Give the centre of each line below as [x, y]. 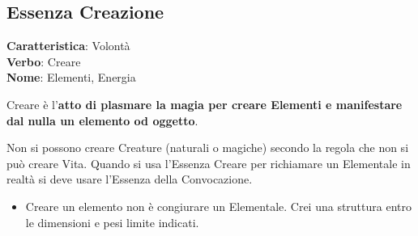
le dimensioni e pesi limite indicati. [112, 222]
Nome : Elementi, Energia [71, 77]
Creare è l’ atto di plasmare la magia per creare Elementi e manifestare [205, 104]
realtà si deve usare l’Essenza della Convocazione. [130, 179]
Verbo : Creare [44, 61]
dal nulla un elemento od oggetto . [102, 120]
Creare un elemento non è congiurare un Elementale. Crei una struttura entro [218, 206]
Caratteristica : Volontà [68, 46]
